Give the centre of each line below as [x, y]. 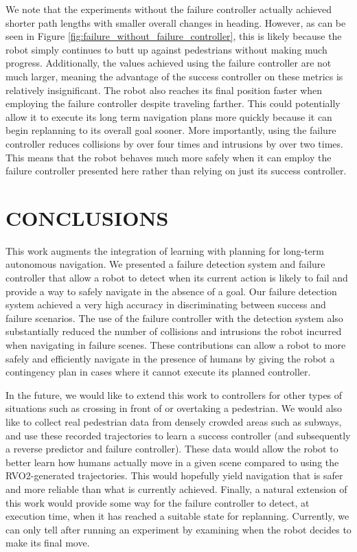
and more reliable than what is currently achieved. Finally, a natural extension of [176, 488]
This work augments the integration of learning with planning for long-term [165, 250]
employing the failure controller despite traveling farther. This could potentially [173, 103]
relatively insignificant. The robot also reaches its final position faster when [164, 90]
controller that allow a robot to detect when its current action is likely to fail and [177, 278]
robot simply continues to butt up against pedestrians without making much [166, 49]
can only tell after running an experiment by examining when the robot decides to [178, 529]
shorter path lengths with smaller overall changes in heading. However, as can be [176, 22]
